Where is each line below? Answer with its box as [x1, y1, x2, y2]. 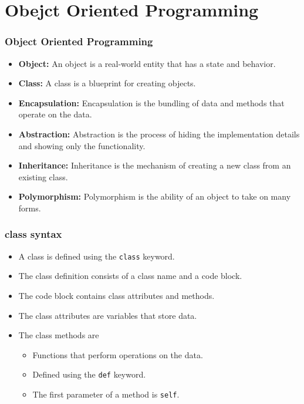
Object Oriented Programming [5, 34, 153, 49]
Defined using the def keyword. [32, 368, 146, 381]
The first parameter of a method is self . [32, 388, 180, 400]
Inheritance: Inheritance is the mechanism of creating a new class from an [18, 159, 291, 171]
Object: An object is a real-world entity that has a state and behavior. [18, 57, 276, 69]
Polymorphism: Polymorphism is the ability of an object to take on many [18, 190, 291, 203]
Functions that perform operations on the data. [32, 348, 203, 361]
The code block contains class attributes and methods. [18, 289, 215, 301]
